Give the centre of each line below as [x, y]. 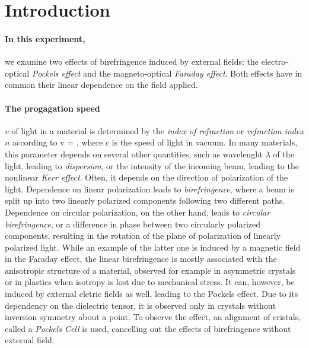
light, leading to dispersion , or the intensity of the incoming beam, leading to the [152, 165]
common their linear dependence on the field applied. [101, 85]
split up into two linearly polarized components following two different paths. [145, 200]
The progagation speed [52, 108]
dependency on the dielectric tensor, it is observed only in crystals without [141, 305]
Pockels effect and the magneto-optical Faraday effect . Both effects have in [167, 73]
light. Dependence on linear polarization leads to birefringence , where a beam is [149, 189]
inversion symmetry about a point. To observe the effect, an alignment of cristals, [153, 317]
